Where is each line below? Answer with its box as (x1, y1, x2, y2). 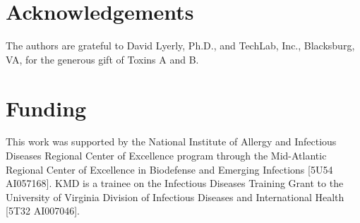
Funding (6, 93, 87, 122)
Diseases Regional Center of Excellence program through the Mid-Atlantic (6, 148, 327, 163)
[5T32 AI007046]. (6, 203, 80, 218)
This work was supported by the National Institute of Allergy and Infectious (6, 134, 337, 149)
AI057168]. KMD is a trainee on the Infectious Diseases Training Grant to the (6, 176, 344, 191)
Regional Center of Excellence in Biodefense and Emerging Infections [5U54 (6, 162, 333, 176)
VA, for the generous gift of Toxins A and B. (6, 52, 199, 66)
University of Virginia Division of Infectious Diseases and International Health (6, 189, 344, 204)
